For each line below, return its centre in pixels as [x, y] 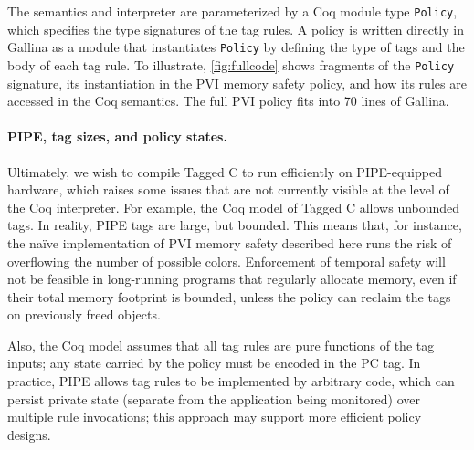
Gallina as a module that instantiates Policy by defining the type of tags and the [236, 47]
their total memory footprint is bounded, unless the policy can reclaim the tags [229, 296]
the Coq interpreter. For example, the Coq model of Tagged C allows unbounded [234, 207]
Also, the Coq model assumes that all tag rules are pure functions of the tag [221, 345]
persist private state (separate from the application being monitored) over [214, 398]
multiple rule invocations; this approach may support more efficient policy [215, 417]
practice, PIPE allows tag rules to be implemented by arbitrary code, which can [231, 381]
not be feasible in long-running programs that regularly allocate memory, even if [232, 279]
